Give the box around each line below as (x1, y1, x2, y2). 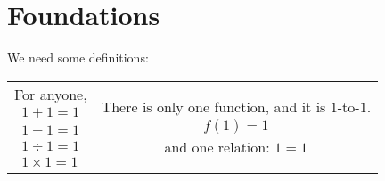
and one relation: (164, 136, 270, 158)
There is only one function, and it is (101, 95, 326, 117)
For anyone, (14, 83, 87, 104)
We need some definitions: (7, 48, 149, 67)
